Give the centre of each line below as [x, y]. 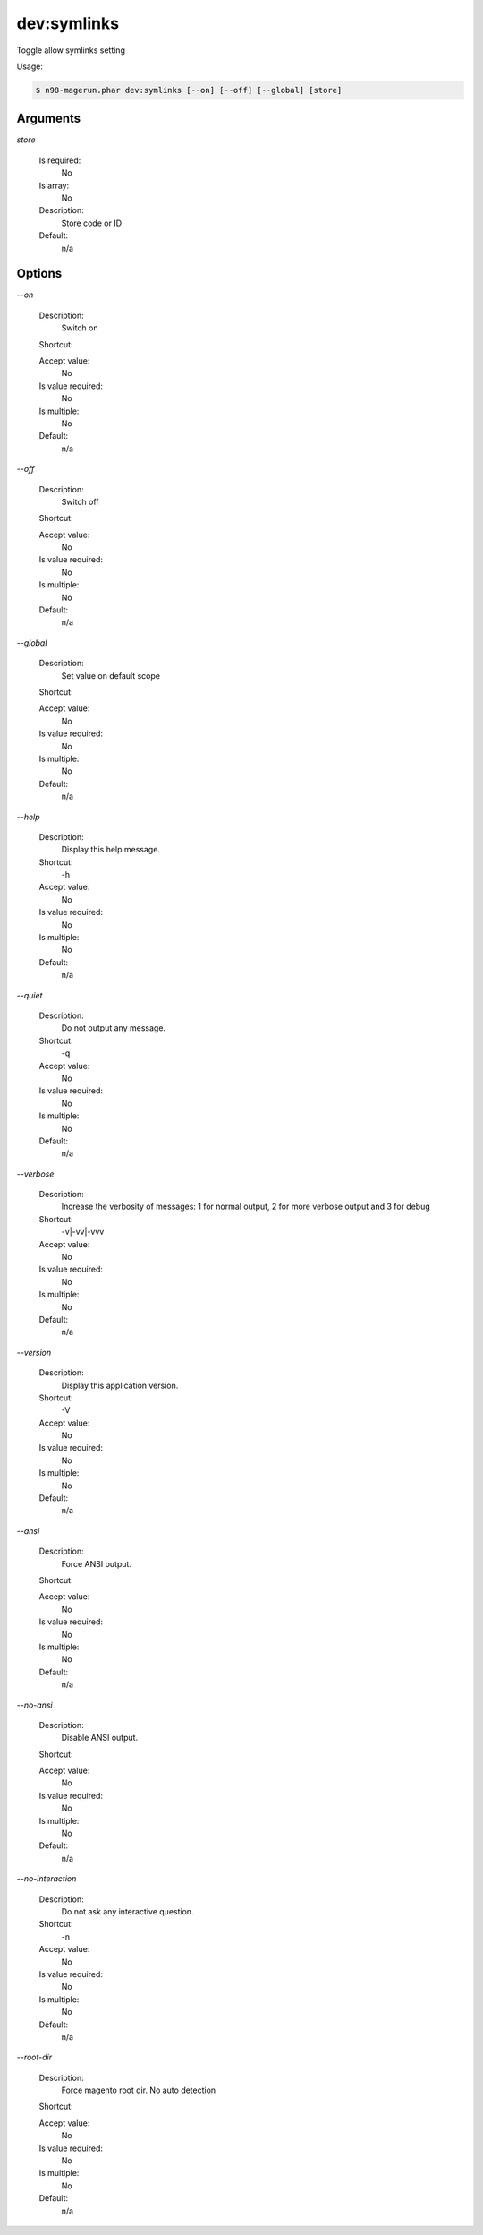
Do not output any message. [113, 1028]
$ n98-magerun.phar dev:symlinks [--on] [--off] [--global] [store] [189, 90]
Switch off [80, 501]
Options [39, 274]
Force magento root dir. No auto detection [139, 2090]
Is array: [54, 185]
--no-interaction [47, 1879]
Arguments [49, 119]
